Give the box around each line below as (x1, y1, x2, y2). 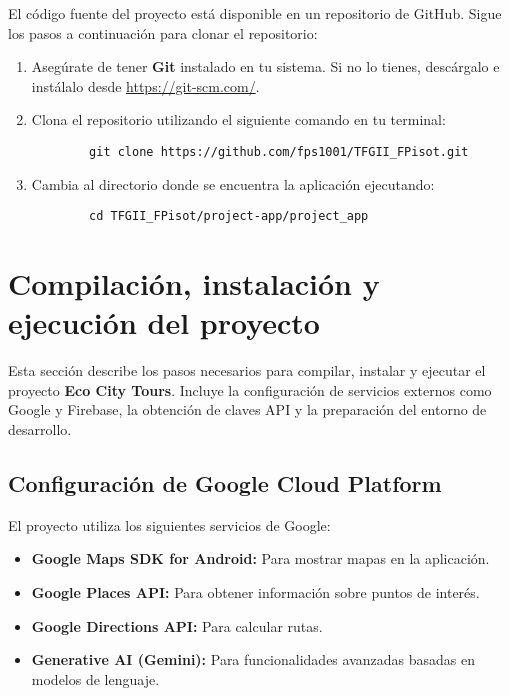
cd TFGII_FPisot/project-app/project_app (89, 209, 369, 224)
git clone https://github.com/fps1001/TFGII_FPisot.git (89, 144, 469, 159)
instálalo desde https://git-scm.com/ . (31, 75, 260, 96)
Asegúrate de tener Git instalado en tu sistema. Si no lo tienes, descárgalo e (31, 56, 500, 77)
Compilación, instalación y (8, 263, 380, 304)
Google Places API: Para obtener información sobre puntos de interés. (31, 581, 480, 602)
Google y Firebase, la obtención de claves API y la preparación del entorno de (8, 399, 487, 420)
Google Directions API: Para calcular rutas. (31, 615, 323, 636)
